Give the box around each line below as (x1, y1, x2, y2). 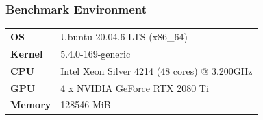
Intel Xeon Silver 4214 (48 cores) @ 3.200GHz (60, 63, 253, 77)
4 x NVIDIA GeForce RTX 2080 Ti (60, 80, 209, 95)
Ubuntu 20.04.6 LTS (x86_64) (60, 29, 188, 43)
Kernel (10, 46, 43, 60)
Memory (10, 97, 51, 112)
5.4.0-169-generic (60, 46, 131, 60)
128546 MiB (60, 97, 111, 112)
